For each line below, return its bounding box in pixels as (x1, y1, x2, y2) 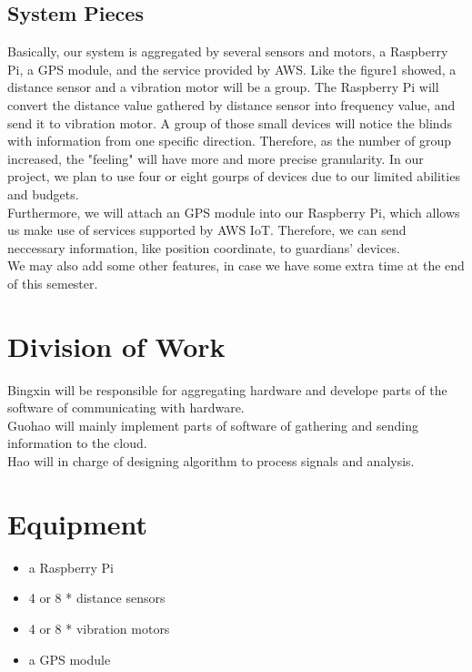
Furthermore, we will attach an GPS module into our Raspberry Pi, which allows (7, 202, 460, 221)
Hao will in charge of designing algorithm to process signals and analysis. (7, 452, 415, 471)
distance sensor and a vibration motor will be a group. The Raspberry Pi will (7, 77, 439, 97)
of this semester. (7, 273, 98, 292)
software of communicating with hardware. (7, 398, 245, 417)
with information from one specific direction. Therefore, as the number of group (7, 131, 452, 150)
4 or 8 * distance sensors (28, 588, 166, 607)
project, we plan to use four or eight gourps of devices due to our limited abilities (7, 167, 460, 186)
